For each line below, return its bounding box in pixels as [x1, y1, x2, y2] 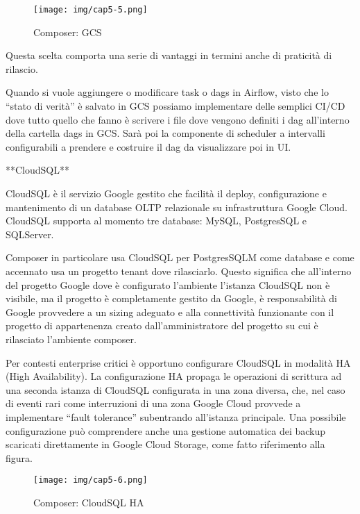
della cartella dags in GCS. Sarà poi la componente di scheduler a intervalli [6, 126, 325, 140]
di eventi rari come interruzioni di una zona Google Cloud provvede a [6, 396, 301, 411]
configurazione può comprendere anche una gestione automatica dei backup [6, 423, 326, 438]
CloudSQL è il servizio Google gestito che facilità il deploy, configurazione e [6, 186, 327, 200]
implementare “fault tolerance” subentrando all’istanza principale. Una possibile [6, 409, 346, 424]
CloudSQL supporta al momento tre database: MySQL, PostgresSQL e [6, 213, 307, 228]
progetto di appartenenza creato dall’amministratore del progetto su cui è [6, 318, 318, 333]
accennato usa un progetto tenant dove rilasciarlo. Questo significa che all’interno [6, 263, 352, 278]
